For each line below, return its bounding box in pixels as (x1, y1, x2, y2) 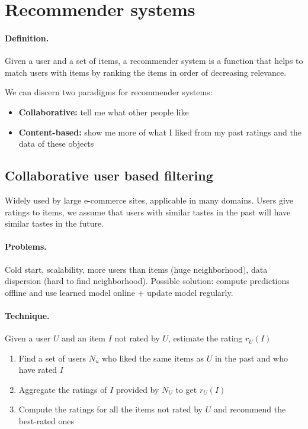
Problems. (5, 240, 47, 253)
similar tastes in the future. (5, 217, 104, 230)
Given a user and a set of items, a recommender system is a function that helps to (5, 54, 303, 67)
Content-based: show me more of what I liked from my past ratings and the (18, 125, 301, 138)
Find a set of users (18, 351, 86, 364)
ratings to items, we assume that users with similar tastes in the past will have (5, 205, 291, 218)
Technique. (5, 309, 50, 321)
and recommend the (213, 403, 286, 415)
